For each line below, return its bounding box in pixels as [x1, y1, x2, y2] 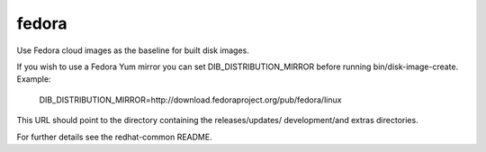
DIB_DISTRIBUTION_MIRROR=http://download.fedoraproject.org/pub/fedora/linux [39, 94, 342, 105]
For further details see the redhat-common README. [16, 131, 212, 142]
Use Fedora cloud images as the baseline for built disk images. [16, 45, 249, 56]
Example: [16, 74, 51, 85]
